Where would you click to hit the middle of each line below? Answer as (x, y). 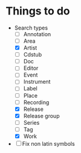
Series (31, 122)
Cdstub (33, 55)
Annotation (37, 34)
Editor (31, 68)
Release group (41, 116)
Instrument (37, 82)
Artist (30, 48)
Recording (36, 102)
